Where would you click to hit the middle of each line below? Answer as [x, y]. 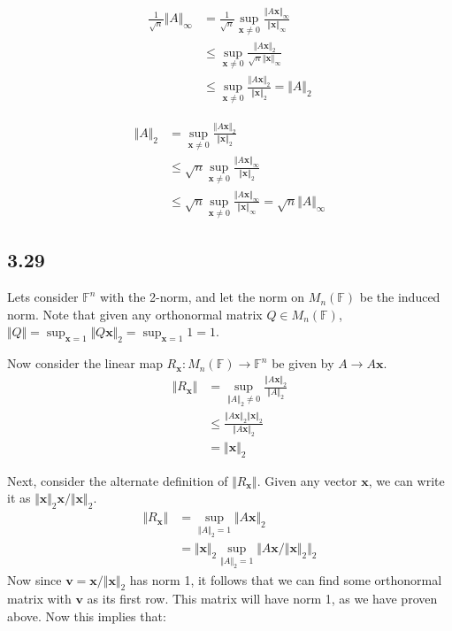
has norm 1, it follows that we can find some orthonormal [286, 579]
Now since [34, 579]
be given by [303, 363]
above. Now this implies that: [87, 616]
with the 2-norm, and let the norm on [203, 297]
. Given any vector [307, 480]
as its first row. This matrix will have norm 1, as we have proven [262, 599]
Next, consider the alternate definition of [118, 480]
